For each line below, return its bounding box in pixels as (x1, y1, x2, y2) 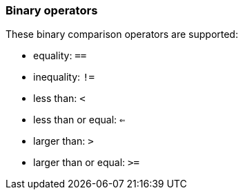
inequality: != (33, 71, 95, 83)
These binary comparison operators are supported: (6, 28, 238, 41)
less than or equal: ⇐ (33, 114, 126, 126)
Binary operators (6, 3, 98, 17)
